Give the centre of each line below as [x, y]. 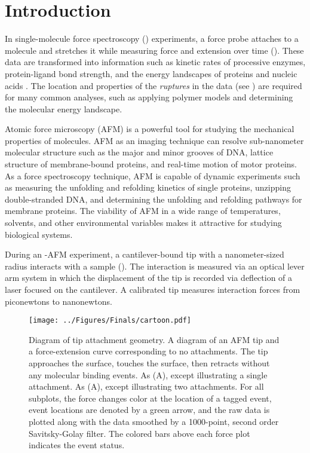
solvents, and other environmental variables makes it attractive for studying [143, 223]
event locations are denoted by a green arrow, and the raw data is [149, 410]
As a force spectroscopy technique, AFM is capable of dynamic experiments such [153, 175]
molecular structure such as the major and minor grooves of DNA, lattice [139, 152]
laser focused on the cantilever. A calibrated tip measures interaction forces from [153, 289]
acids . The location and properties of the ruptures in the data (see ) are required [154, 85]
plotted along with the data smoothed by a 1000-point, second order [154, 421]
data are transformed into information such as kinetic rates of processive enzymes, [155, 62]
